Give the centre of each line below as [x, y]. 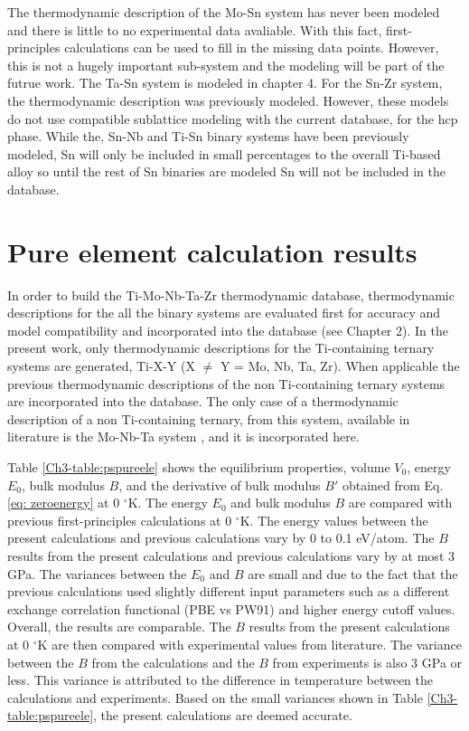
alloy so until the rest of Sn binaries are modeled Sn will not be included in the [226, 171]
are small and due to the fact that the [353, 573]
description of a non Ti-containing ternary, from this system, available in [209, 418]
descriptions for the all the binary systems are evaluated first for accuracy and [224, 313]
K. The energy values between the [334, 520]
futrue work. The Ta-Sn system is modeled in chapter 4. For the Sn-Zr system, [225, 83]
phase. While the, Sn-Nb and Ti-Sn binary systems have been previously [208, 136]
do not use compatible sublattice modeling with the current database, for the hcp [233, 118]
